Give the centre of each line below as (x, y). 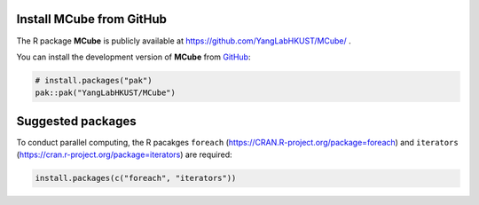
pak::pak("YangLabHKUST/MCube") (106, 93)
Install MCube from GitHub (92, 19)
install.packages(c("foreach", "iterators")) (136, 178)
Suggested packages (76, 121)
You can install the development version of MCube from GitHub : (133, 57)
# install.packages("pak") (94, 80)
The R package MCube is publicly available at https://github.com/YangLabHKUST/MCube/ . (184, 41)
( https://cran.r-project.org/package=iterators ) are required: (124, 154)
